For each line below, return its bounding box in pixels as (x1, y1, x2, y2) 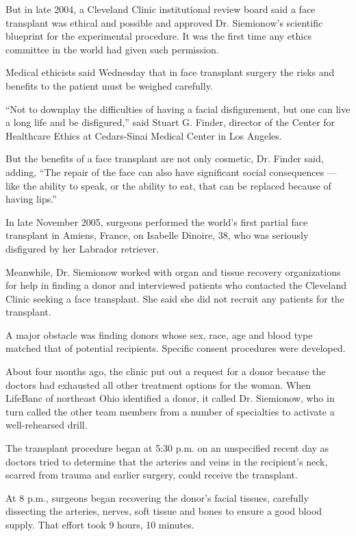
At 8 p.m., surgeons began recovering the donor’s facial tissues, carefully (5, 490, 309, 505)
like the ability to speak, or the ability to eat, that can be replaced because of (5, 178, 331, 192)
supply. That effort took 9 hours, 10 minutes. (5, 518, 194, 531)
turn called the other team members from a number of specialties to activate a (5, 404, 335, 418)
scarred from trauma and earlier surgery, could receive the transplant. (5, 468, 298, 482)
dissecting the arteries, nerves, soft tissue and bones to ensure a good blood (5, 504, 322, 518)
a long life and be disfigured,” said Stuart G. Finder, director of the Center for (5, 115, 335, 129)
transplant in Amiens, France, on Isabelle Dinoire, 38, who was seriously (5, 228, 309, 242)
